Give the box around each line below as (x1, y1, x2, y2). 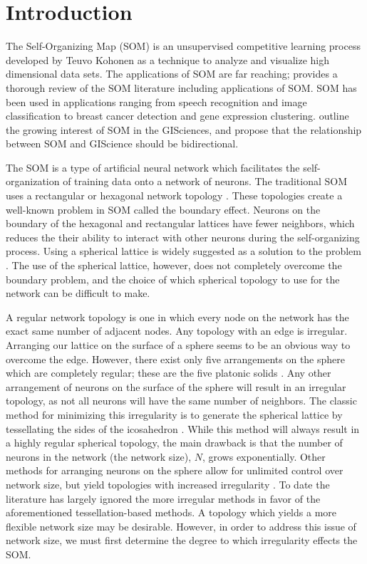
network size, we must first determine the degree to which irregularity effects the (6, 533, 358, 548)
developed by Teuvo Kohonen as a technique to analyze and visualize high (6, 52, 329, 67)
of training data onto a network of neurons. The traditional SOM (63, 174, 348, 189)
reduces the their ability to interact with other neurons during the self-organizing (6, 229, 360, 244)
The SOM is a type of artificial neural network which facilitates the (6, 160, 300, 174)
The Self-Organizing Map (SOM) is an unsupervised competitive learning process (6, 38, 361, 53)
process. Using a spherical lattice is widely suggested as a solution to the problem (6, 244, 361, 258)
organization (6, 174, 60, 189)
